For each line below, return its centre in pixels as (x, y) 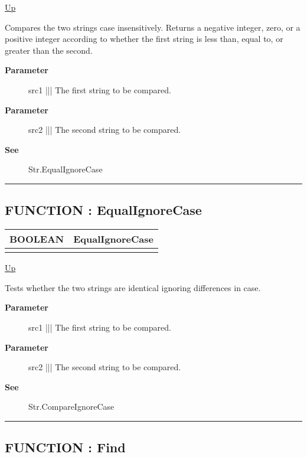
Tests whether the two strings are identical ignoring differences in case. (133, 287)
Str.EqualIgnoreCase (66, 169)
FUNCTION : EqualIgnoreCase (103, 210)
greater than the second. (49, 50)
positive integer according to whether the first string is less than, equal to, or (144, 39)
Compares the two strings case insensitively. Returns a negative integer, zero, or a (153, 27)
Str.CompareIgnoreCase (71, 407)
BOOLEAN (37, 239)
